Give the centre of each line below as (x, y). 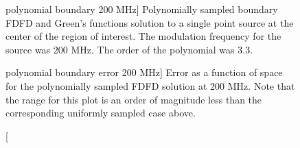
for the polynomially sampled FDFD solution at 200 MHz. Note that (150, 85)
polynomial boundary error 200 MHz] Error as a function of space (144, 72)
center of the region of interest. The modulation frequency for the (143, 36)
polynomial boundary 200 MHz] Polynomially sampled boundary (142, 9)
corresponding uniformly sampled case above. (101, 113)
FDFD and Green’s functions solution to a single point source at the (150, 22)
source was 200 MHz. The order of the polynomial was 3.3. (129, 49)
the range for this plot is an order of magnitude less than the (134, 99)
